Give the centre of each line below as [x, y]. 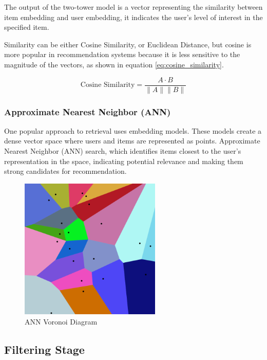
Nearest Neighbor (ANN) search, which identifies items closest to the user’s [123, 151]
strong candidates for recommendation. [65, 171]
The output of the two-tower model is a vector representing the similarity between [133, 7]
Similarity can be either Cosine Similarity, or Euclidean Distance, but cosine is [128, 44]
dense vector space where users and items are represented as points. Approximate [132, 141]
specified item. [27, 27]
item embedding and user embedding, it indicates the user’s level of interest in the [133, 17]
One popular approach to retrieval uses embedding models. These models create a [133, 130]
